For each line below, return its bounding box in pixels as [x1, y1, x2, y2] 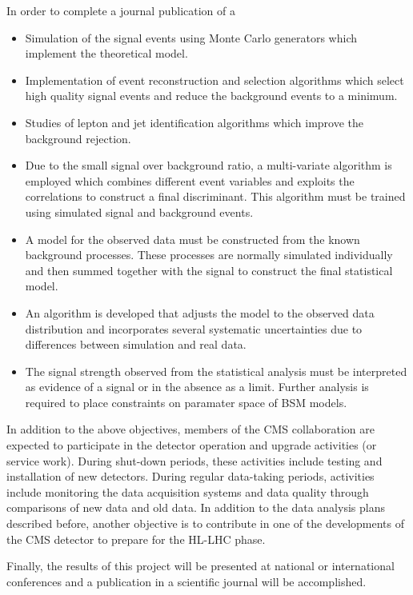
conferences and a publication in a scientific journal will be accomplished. [6, 573, 367, 589]
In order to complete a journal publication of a [6, 2, 235, 18]
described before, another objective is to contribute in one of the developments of [6, 515, 404, 532]
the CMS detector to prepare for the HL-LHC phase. [6, 530, 266, 547]
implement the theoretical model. [25, 45, 188, 62]
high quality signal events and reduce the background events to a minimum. [25, 87, 398, 104]
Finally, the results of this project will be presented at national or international [6, 557, 395, 574]
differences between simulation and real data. [25, 336, 247, 353]
